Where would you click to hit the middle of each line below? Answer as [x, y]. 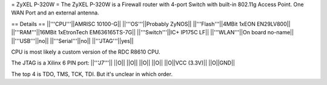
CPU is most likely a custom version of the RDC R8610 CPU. [86, 52]
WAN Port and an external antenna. [55, 13]
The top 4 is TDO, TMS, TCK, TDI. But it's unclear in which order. [92, 74]
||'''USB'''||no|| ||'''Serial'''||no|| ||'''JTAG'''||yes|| [72, 41]
